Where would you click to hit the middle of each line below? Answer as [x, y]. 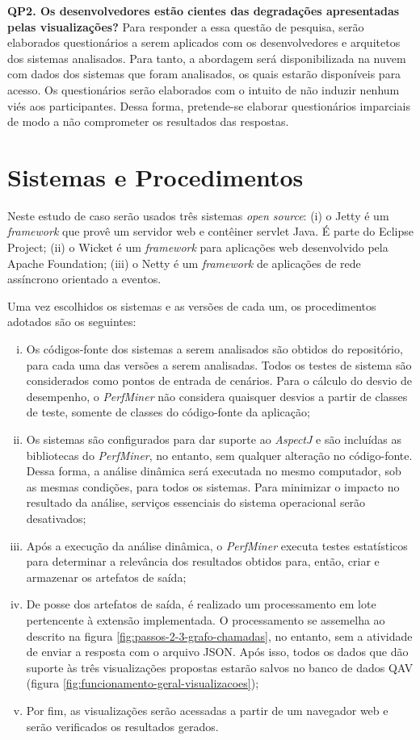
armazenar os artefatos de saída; [106, 577]
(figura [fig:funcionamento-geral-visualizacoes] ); [143, 683]
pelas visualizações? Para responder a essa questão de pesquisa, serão [186, 26]
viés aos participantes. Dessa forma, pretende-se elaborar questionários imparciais [209, 105]
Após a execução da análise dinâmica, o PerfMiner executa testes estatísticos [217, 545]
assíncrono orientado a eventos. [84, 279]
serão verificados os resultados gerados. [122, 726]
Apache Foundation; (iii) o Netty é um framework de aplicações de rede [184, 263]
